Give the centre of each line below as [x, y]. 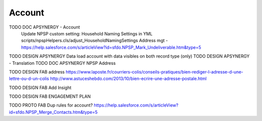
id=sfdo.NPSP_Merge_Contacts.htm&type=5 [53, 112]
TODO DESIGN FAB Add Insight [40, 88]
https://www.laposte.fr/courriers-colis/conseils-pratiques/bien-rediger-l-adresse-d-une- [155, 72]
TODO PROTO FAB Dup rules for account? [51, 105]
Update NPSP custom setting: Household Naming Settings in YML [87, 33]
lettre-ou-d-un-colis [29, 79]
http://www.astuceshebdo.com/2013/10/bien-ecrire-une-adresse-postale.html [129, 79]
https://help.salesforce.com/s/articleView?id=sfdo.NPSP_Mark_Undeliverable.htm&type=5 [111, 47]
